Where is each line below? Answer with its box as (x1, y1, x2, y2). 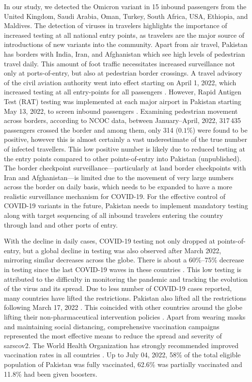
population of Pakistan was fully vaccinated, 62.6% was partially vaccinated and (4, 359, 242, 369)
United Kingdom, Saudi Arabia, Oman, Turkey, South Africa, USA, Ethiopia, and (4, 11, 248, 21)
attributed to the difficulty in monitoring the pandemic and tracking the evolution (4, 274, 248, 284)
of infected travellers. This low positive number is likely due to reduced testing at (4, 143, 245, 153)
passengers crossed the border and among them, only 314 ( (4, 124, 178, 135)
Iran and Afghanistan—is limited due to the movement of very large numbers (4, 172, 234, 182)
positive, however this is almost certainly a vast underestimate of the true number (4, 134, 247, 144)
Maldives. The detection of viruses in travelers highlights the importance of (4, 20, 227, 31)
